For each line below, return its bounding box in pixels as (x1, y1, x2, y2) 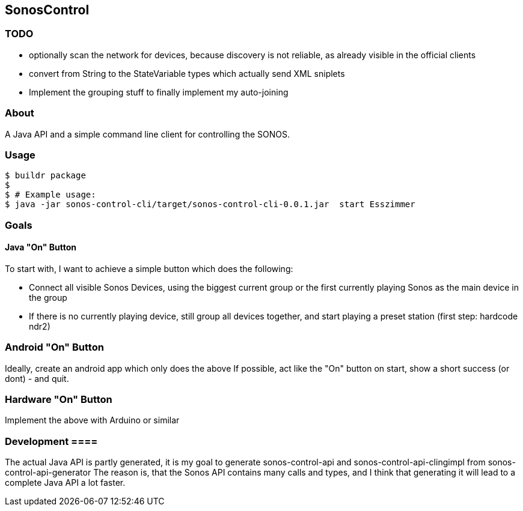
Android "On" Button (5, 341, 104, 354)
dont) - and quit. (5, 373, 69, 384)
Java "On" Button (5, 242, 76, 253)
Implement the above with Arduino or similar (5, 415, 180, 426)
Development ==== (5, 435, 98, 447)
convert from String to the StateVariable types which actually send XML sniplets (29, 68, 345, 79)
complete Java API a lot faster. (5, 477, 126, 488)
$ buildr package (5, 171, 86, 181)
